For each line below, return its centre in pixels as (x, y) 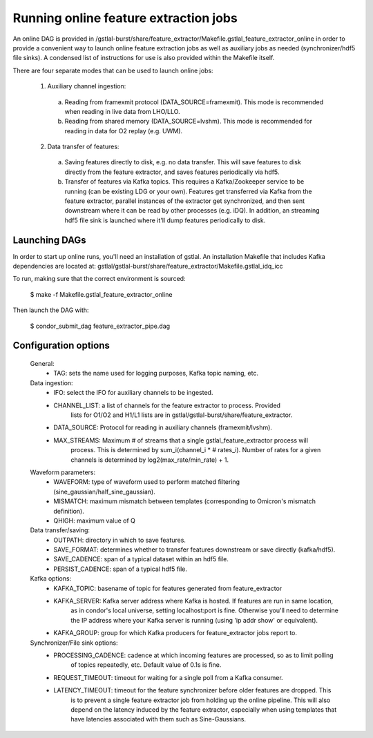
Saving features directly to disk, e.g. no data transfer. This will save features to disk (183, 162)
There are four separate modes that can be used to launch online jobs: (113, 70)
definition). (69, 511)
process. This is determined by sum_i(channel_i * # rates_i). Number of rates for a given (196, 450)
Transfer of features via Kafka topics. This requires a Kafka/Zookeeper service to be (184, 182)
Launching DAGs (49, 240)
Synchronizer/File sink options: (74, 643)
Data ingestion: (51, 382)
